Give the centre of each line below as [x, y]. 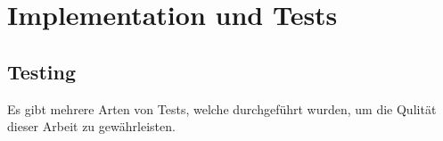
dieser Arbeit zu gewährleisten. [91, 126]
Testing [41, 71]
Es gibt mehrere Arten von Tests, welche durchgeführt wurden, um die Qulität [222, 108]
